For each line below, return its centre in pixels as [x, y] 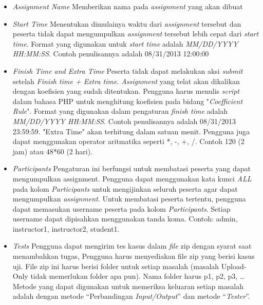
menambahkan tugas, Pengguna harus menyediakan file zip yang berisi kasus [134, 256]
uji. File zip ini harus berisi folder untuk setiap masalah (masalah [116, 266]
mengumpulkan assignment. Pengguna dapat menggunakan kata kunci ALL [132, 178]
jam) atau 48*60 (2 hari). [53, 151]
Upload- [234, 266]
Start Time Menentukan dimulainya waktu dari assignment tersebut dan [127, 23]
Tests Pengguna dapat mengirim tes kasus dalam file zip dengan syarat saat [132, 246]
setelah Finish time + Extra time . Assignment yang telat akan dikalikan [126, 81]
